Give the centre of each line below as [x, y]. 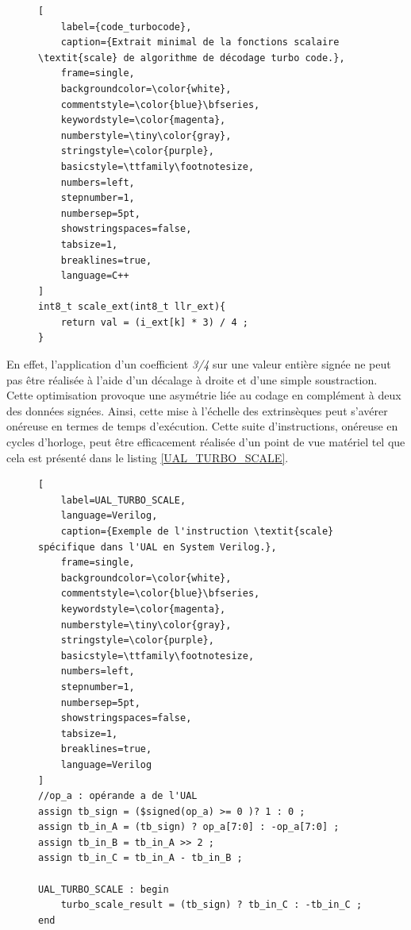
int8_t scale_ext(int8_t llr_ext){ [132, 307]
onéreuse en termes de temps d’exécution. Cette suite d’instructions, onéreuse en [202, 426]
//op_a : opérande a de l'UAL [118, 796]
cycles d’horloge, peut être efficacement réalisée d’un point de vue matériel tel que [206, 442]
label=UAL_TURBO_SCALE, [123, 500]
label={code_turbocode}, [126, 27]
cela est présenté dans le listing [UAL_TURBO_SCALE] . [148, 457]
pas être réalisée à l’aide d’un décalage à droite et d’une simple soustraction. [192, 379]
